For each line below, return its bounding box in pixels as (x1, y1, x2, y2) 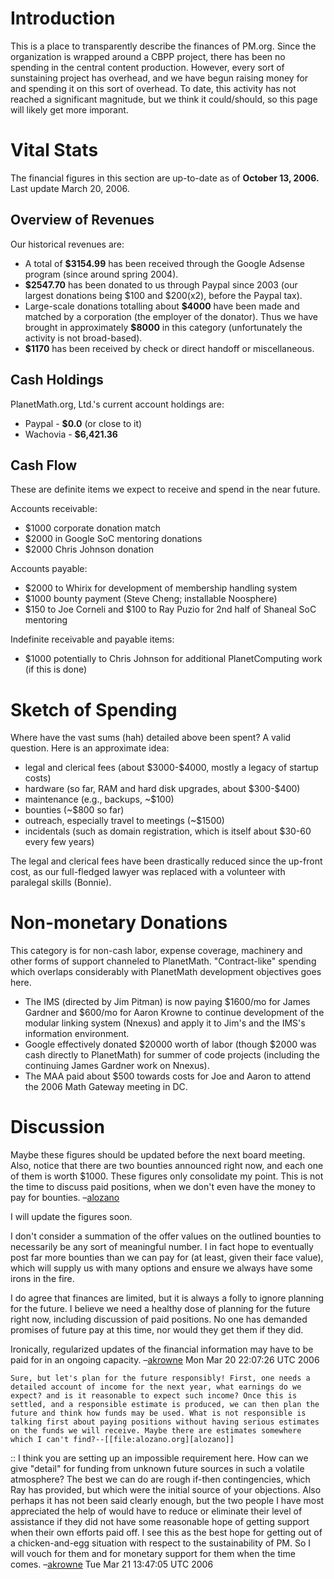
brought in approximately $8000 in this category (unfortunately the (24, 321, 303, 333)
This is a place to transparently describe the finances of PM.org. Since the (10, 40, 317, 52)
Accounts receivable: (10, 503, 98, 515)
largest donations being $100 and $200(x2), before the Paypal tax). (24, 289, 303, 301)
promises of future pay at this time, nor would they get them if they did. (10, 1324, 304, 1336)
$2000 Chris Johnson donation (24, 543, 155, 556)
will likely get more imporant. (10, 103, 129, 116)
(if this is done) (24, 663, 88, 676)
